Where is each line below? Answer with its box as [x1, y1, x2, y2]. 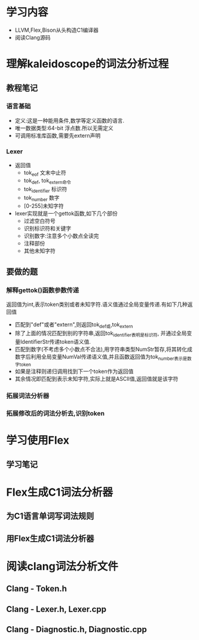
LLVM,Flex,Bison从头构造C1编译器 [14, 26, 99, 34]
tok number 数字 [23, 194, 60, 202]
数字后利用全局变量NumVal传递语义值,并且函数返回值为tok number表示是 [14, 353, 188, 362]
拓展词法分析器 [6, 392, 50, 400]
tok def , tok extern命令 [23, 177, 72, 186]
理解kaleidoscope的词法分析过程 [6, 57, 169, 71]
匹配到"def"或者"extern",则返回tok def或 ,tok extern [14, 321, 133, 329]
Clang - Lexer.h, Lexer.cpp [6, 604, 106, 614]
